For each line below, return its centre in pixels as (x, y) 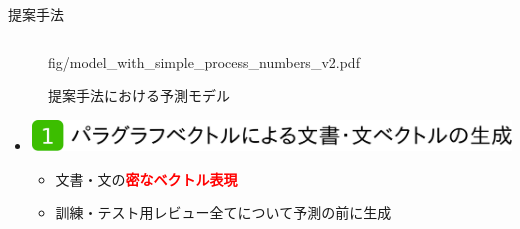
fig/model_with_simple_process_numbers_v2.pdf (204, 61)
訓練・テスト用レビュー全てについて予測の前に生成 (223, 212)
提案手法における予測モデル (139, 95)
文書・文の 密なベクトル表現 (146, 178)
